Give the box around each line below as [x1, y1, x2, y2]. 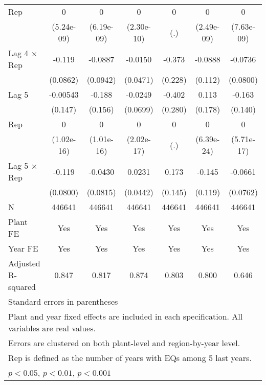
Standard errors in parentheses [8, 296, 118, 307]
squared [8, 281, 36, 292]
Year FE [8, 242, 38, 254]
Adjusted [8, 257, 40, 269]
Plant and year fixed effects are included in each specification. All [8, 310, 243, 322]
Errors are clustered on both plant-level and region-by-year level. [8, 337, 240, 349]
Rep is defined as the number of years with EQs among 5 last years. [8, 352, 252, 364]
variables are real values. [8, 322, 96, 334]
